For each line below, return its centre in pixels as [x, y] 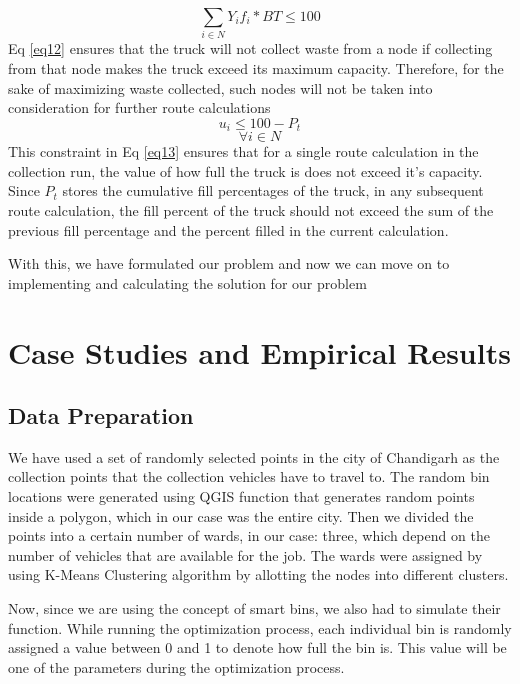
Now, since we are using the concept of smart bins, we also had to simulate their [254, 608]
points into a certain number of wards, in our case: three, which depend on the [249, 535]
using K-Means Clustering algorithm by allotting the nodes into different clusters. [258, 574]
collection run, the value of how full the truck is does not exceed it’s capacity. [245, 170]
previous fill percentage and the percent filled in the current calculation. [228, 229]
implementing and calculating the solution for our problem [187, 282]
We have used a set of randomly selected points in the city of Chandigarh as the [254, 456]
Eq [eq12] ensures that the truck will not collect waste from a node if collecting [250, 48]
